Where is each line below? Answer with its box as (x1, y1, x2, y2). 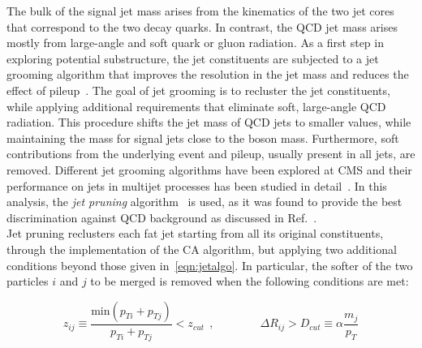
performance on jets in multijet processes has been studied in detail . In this (6, 177, 387, 194)
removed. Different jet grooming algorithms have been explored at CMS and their (6, 161, 412, 178)
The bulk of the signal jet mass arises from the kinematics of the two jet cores (6, 2, 394, 19)
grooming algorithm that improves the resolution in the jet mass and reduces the (6, 66, 409, 83)
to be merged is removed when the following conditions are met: (90, 273, 409, 290)
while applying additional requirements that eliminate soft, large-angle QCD (6, 97, 386, 114)
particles (6, 273, 49, 290)
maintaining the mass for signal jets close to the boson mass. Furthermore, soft (6, 129, 399, 146)
